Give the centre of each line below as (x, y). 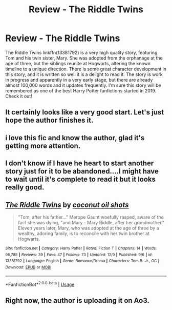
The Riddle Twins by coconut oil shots (67, 205)
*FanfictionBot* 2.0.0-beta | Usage (40, 284)
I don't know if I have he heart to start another (80, 163)
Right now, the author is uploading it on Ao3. (78, 301)
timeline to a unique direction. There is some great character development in (86, 69)
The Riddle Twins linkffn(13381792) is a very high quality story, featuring (81, 52)
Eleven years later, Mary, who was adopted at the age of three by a (89, 228)
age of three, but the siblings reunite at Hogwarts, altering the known (78, 63)
